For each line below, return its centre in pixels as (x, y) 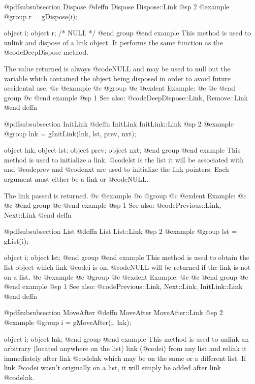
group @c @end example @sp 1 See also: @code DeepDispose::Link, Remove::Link (126, 97)
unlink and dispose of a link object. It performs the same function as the (113, 42)
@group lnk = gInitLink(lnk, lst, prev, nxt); (70, 133)
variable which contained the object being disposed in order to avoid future (117, 78)
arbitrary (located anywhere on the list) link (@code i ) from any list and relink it (125, 348)
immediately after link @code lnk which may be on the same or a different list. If (125, 358)
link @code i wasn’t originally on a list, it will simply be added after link (112, 368)
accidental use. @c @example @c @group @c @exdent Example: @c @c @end (120, 88)
